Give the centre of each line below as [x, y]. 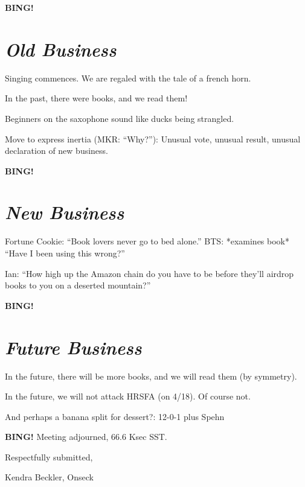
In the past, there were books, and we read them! [96, 98]
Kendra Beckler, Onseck [49, 477]
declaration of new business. [56, 151]
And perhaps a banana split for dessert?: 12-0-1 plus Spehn [115, 416]
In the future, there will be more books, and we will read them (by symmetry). [151, 376]
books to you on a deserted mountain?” [78, 285]
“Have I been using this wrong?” [65, 253]
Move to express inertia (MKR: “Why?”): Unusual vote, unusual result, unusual [153, 138]
